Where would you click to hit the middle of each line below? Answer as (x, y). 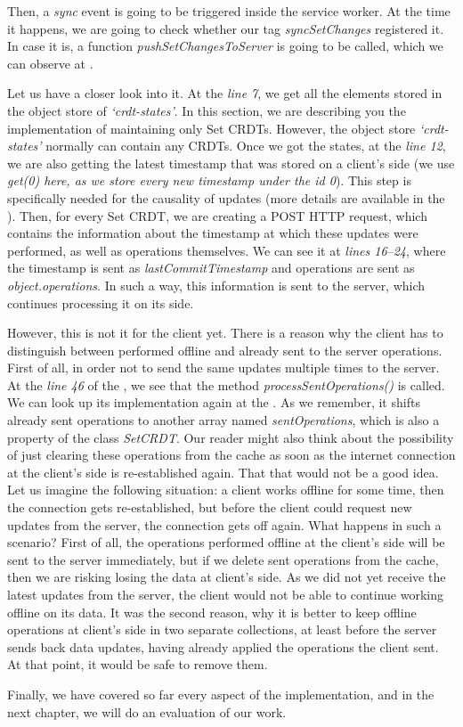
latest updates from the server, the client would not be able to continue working (225, 594)
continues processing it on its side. (101, 302)
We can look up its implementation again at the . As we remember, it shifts (214, 402)
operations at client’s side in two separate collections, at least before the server (222, 629)
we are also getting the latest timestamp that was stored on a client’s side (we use (231, 163)
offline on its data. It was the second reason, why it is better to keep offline (212, 612)
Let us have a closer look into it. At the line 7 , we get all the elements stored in (225, 93)
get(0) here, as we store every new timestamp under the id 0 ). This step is (209, 180)
